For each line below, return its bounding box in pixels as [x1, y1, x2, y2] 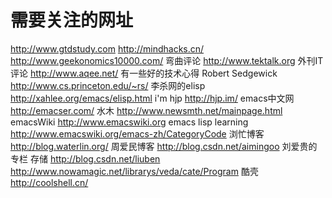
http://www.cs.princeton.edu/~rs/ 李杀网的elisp [10, 79, 206, 91]
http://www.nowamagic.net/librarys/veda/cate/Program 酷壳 [10, 165, 259, 177]
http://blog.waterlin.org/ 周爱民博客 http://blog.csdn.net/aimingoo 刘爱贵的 [10, 140, 318, 152]
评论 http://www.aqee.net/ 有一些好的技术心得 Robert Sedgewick [10, 67, 278, 79]
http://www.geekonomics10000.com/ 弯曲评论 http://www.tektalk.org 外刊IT [10, 54, 324, 66]
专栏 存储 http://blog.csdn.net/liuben [10, 152, 161, 165]
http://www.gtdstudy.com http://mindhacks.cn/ [10, 42, 205, 55]
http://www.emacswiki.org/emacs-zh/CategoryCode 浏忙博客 [10, 127, 265, 140]
